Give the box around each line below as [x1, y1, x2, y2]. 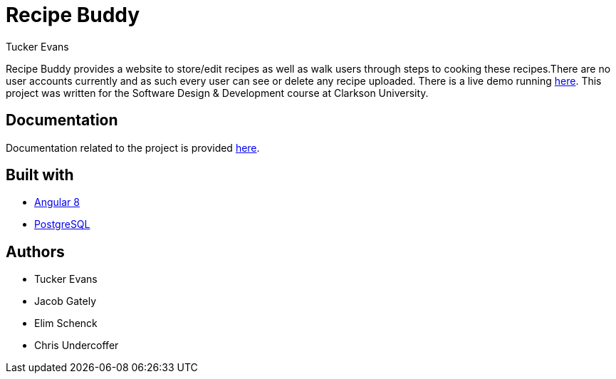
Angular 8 [34, 196, 80, 209]
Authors [6, 242, 65, 261]
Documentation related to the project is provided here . [6, 141, 260, 154]
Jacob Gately [34, 295, 96, 308]
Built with [6, 166, 74, 185]
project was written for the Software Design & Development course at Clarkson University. [6, 86, 429, 99]
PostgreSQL [34, 218, 90, 231]
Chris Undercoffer [34, 339, 119, 352]
